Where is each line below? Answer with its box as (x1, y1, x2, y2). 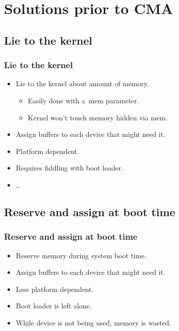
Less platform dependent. (16, 283, 94, 294)
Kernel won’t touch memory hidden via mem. (28, 112, 168, 122)
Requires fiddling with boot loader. (16, 162, 123, 173)
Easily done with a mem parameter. (28, 95, 139, 105)
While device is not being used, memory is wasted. (16, 317, 171, 327)
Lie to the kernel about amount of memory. (16, 78, 149, 89)
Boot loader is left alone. (16, 300, 92, 311)
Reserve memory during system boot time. (16, 250, 147, 260)
